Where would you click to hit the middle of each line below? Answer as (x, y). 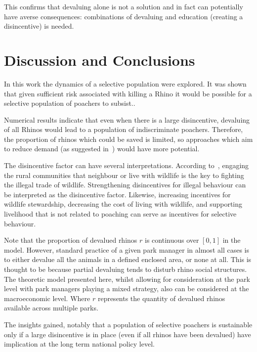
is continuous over (172, 240)
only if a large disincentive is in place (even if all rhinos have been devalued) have (128, 334)
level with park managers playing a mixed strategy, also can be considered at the (127, 288)
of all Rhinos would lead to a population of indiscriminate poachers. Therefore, (124, 129)
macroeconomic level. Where (47, 298)
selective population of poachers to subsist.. (70, 103)
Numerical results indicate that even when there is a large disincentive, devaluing (127, 119)
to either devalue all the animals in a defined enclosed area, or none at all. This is (128, 259)
